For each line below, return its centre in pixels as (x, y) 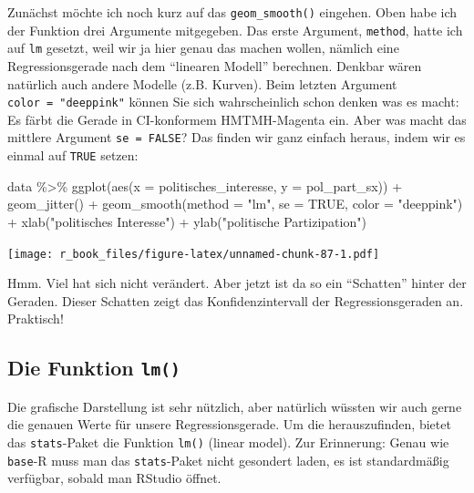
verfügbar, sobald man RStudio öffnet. (114, 478)
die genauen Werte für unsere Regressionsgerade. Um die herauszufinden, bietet (229, 424)
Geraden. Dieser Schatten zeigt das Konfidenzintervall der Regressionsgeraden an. (236, 300)
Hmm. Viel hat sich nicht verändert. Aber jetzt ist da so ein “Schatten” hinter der (237, 283)
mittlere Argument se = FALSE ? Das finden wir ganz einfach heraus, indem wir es (237, 137)
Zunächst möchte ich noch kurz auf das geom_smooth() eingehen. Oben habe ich (232, 12)
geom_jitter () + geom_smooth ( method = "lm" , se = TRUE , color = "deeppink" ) (235, 204)
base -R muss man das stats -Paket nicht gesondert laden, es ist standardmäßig (228, 460)
